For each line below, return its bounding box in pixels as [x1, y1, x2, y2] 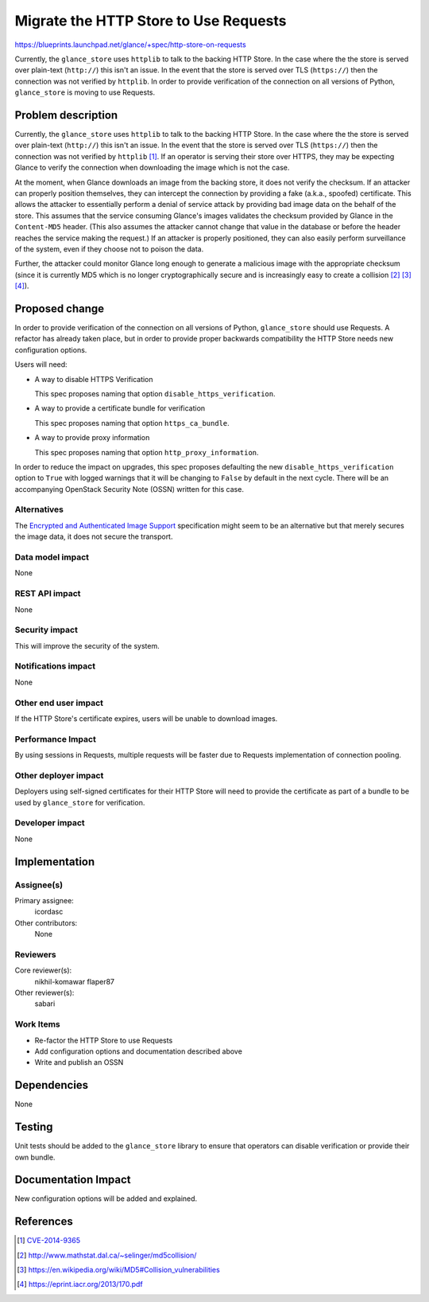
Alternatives [14, 504, 64, 515]
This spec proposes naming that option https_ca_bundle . [34, 418, 230, 427]
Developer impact [14, 817, 85, 828]
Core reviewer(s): [14, 965, 72, 975]
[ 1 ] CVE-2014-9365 [17, 1236, 81, 1245]
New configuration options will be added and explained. [14, 1194, 198, 1203]
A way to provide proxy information [34, 433, 150, 442]
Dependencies [14, 1078, 89, 1092]
